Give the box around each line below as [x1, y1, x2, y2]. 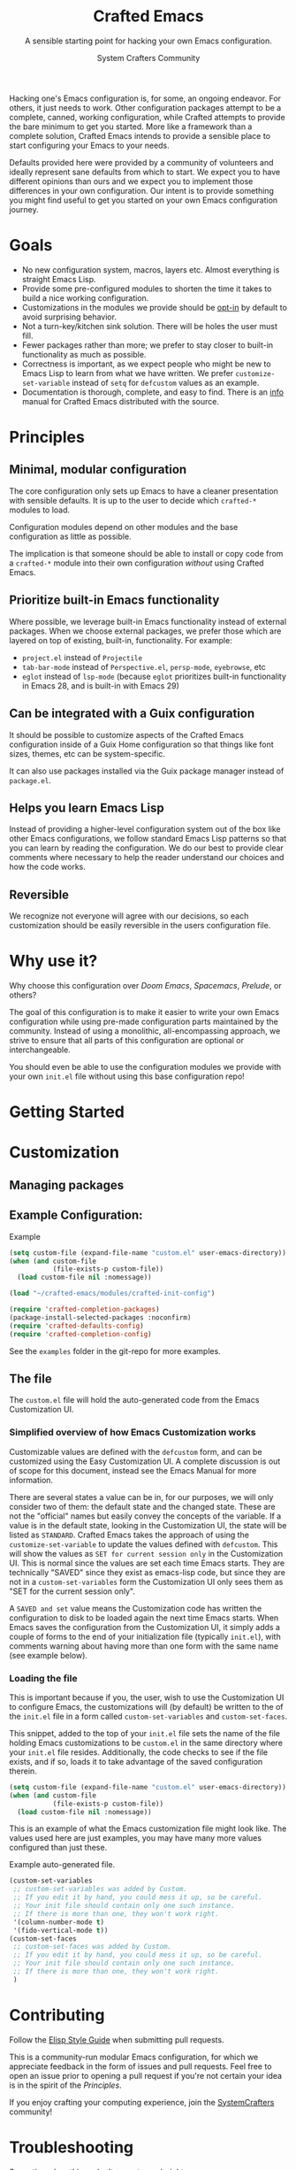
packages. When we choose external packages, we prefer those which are [9, 626, 282, 636]
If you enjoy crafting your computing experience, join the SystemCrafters [9, 2097, 275, 2107]
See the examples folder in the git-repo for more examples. [9, 1345, 221, 1356]
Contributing [9, 2005, 105, 2025]
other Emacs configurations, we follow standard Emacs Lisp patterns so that [9, 834, 287, 844]
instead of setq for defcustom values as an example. [72, 377, 260, 388]
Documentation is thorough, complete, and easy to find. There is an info [21, 387, 285, 397]
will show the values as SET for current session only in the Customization [9, 1548, 284, 1558]
